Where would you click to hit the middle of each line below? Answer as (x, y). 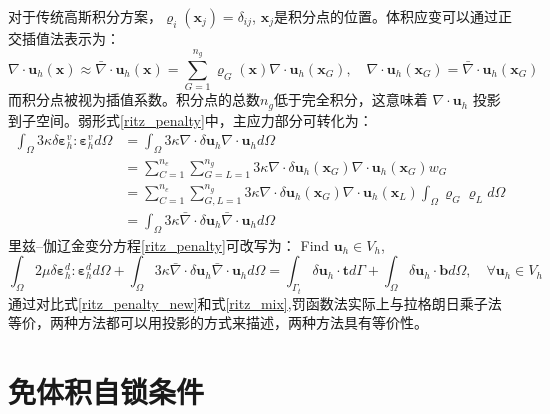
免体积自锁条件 (106, 391)
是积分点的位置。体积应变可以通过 (385, 16)
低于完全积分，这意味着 (350, 99)
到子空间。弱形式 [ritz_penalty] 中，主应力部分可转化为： (190, 119)
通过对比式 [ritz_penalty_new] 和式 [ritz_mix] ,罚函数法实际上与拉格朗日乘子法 (255, 302)
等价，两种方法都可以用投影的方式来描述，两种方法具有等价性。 (218, 322)
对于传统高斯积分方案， (85, 16)
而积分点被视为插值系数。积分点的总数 (134, 99)
